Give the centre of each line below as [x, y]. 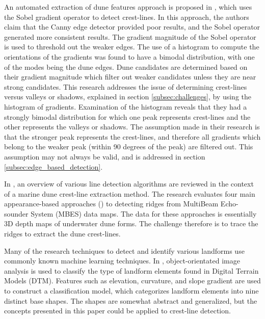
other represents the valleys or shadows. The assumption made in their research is [132, 127]
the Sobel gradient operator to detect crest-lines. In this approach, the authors [127, 17]
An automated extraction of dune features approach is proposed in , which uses [128, 7]
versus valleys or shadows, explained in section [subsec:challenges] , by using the [128, 97]
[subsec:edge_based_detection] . [54, 166]
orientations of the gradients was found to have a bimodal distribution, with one [129, 56]
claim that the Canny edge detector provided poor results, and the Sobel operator [132, 27]
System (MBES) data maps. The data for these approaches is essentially [144, 213]
